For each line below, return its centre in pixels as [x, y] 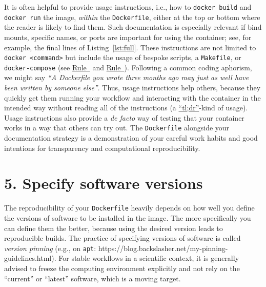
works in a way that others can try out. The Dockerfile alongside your [117, 128]
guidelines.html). [30, 258]
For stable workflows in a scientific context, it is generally [149, 258]
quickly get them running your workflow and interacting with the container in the [132, 97]
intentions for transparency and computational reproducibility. [102, 148]
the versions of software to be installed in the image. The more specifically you [128, 218]
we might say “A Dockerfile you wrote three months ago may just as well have [127, 77]
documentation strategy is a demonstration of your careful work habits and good [131, 138]
